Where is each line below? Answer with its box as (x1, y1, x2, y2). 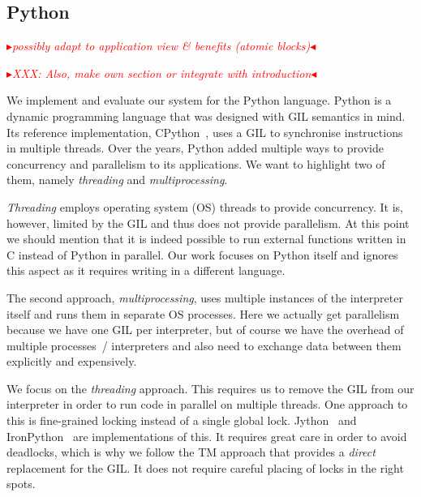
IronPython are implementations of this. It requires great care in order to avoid (6, 427, 407, 444)
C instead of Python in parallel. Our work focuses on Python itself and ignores (6, 246, 398, 263)
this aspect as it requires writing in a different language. (6, 262, 286, 279)
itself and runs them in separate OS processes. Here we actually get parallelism (6, 305, 400, 322)
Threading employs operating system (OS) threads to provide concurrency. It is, (6, 198, 403, 215)
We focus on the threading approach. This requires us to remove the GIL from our (6, 379, 415, 396)
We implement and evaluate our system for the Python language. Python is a (6, 92, 392, 109)
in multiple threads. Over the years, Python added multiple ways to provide (6, 139, 384, 156)
